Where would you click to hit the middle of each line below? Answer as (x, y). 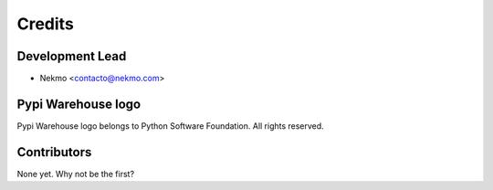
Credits (46, 24)
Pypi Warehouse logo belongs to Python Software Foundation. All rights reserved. (170, 126)
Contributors (54, 152)
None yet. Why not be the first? (76, 174)
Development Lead (72, 56)
